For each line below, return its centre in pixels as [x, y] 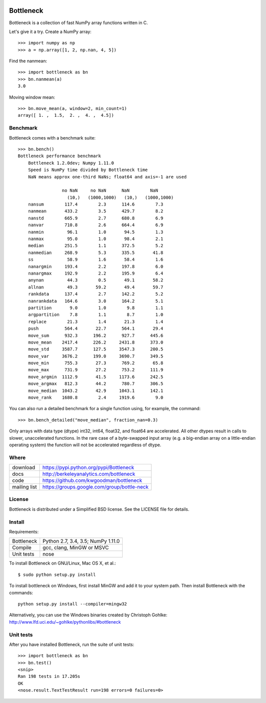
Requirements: [24, 532]
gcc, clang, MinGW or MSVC [76, 548]
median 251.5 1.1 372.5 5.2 [96, 246]
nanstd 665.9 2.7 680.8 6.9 [96, 218]
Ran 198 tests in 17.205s [49, 676]
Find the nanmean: [28, 61]
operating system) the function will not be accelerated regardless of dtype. [85, 445]
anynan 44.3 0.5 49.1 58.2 [96, 280]
